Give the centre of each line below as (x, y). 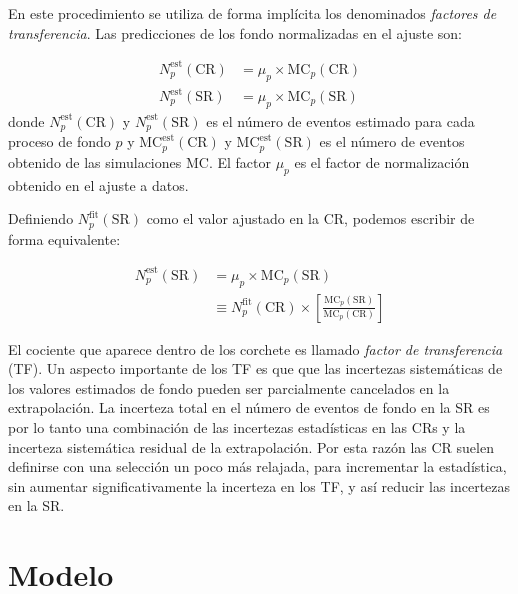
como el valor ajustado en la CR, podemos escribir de (310, 218)
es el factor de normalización (382, 161)
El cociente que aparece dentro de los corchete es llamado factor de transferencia (255, 348)
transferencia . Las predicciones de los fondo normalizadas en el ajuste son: (235, 32)
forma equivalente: (64, 238)
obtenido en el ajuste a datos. (98, 184)
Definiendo (41, 218)
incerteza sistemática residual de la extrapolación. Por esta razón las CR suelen (251, 446)
